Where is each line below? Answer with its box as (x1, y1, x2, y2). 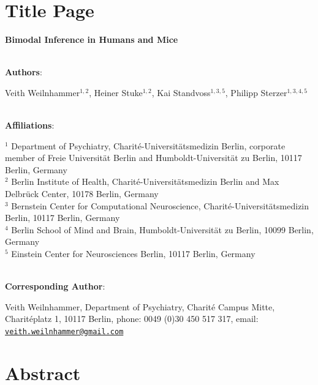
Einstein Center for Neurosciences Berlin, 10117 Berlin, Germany (11, 247, 256, 260)
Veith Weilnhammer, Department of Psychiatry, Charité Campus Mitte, (5, 300, 275, 313)
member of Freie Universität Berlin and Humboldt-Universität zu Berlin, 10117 (5, 151, 302, 164)
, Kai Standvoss (151, 86, 211, 99)
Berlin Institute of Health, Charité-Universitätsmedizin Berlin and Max (11, 175, 279, 188)
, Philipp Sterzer (225, 86, 287, 99)
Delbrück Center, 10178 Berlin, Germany (5, 187, 159, 200)
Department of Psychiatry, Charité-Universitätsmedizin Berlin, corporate (11, 139, 286, 152)
